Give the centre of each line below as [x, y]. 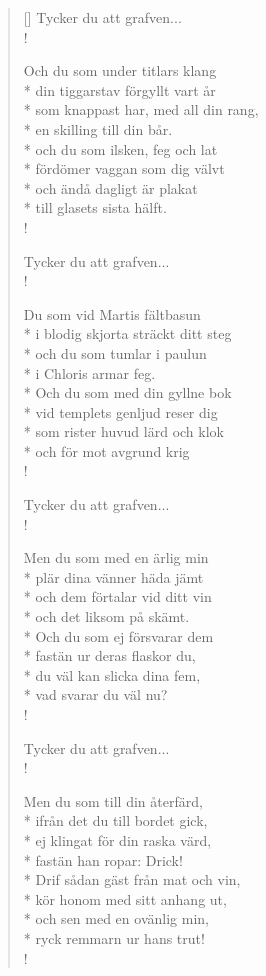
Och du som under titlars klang [120, 70]
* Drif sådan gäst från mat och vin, [132, 879]
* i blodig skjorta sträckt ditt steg [127, 333]
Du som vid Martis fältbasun [112, 313]
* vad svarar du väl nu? [95, 694]
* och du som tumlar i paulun [115, 352]
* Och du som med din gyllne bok [127, 392]
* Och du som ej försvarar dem [118, 635]
